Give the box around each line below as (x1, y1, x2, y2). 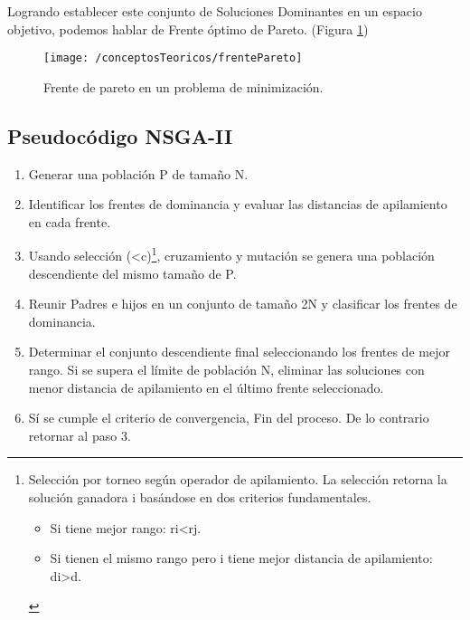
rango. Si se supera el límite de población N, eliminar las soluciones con (28, 360, 425, 379)
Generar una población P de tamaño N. (28, 164, 249, 183)
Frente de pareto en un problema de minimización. (43, 77, 324, 96)
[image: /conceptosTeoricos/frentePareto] (43, 52, 303, 65)
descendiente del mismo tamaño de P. (28, 263, 237, 282)
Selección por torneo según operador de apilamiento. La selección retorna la (28, 470, 447, 489)
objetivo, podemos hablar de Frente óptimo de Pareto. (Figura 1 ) (7, 19, 369, 38)
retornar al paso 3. (28, 425, 131, 444)
